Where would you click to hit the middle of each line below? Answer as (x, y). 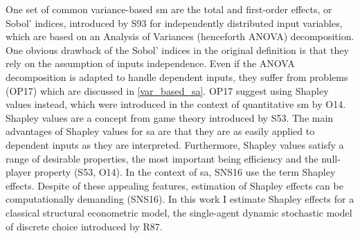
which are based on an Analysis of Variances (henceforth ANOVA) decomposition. (180, 36)
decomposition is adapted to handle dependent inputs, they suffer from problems (177, 76)
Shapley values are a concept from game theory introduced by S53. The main (170, 117)
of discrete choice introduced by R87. (84, 226)
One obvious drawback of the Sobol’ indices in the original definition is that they (177, 49)
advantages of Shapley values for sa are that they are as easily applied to (160, 131)
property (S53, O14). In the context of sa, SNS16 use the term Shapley (185, 172)
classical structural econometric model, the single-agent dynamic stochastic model (179, 212)
